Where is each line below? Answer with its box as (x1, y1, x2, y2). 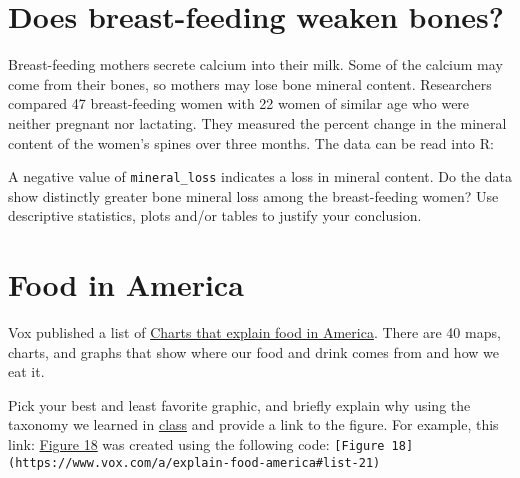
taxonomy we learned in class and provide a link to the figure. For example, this (8, 414, 499, 435)
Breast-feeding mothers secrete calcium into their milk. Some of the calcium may (8, 54, 503, 75)
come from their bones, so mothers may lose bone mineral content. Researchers (8, 73, 492, 94)
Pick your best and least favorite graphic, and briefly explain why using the (8, 394, 471, 415)
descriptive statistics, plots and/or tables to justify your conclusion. (8, 205, 422, 226)
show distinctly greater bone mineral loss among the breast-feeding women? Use (8, 185, 499, 206)
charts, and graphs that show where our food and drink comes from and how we (8, 341, 499, 362)
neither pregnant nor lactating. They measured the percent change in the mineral (8, 112, 507, 133)
